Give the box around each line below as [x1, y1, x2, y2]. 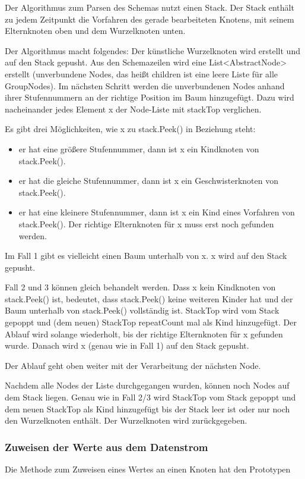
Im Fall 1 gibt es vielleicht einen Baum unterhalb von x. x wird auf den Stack [5, 249, 287, 262]
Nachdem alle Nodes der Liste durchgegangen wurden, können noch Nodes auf [5, 379, 290, 392]
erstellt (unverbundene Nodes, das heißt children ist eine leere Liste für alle [5, 67, 278, 80]
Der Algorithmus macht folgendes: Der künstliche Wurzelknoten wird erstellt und [5, 44, 300, 57]
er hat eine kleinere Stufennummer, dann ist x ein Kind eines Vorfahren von [18, 206, 295, 218]
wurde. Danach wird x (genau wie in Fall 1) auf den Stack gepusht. [5, 339, 249, 352]
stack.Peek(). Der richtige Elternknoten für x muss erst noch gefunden [18, 217, 274, 230]
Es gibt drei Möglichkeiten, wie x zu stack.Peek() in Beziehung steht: [5, 123, 256, 135]
